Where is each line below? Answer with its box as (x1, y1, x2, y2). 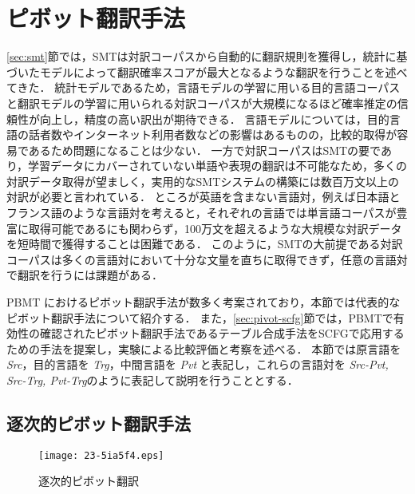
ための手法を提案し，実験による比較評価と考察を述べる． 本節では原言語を (6, 340, 401, 357)
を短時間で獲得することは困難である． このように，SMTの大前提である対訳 (6, 235, 403, 252)
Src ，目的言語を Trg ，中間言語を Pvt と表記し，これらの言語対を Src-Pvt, (6, 356, 389, 373)
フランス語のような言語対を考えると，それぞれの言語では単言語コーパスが (6, 204, 397, 221)
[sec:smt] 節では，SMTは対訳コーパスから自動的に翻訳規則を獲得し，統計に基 (6, 48, 408, 65)
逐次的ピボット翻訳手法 (6, 410, 191, 435)
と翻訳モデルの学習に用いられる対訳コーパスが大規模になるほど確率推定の (6, 94, 397, 111)
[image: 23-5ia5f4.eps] (38, 449, 164, 461)
